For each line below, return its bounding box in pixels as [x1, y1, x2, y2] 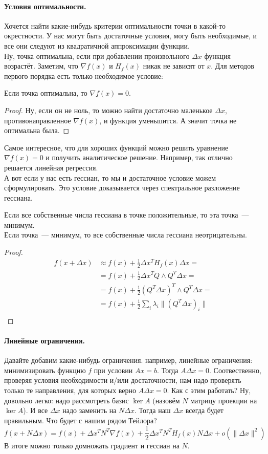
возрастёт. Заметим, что [4, 60, 78, 71]
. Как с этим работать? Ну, [167, 384, 251, 395]
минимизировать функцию [4, 364, 86, 375]
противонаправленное [4, 115, 71, 125]
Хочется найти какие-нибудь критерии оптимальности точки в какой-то [4, 20, 226, 31]
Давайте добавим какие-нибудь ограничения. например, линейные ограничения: [4, 355, 253, 365]
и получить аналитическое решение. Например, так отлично [46, 152, 233, 163]
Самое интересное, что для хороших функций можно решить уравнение [4, 142, 229, 153]
